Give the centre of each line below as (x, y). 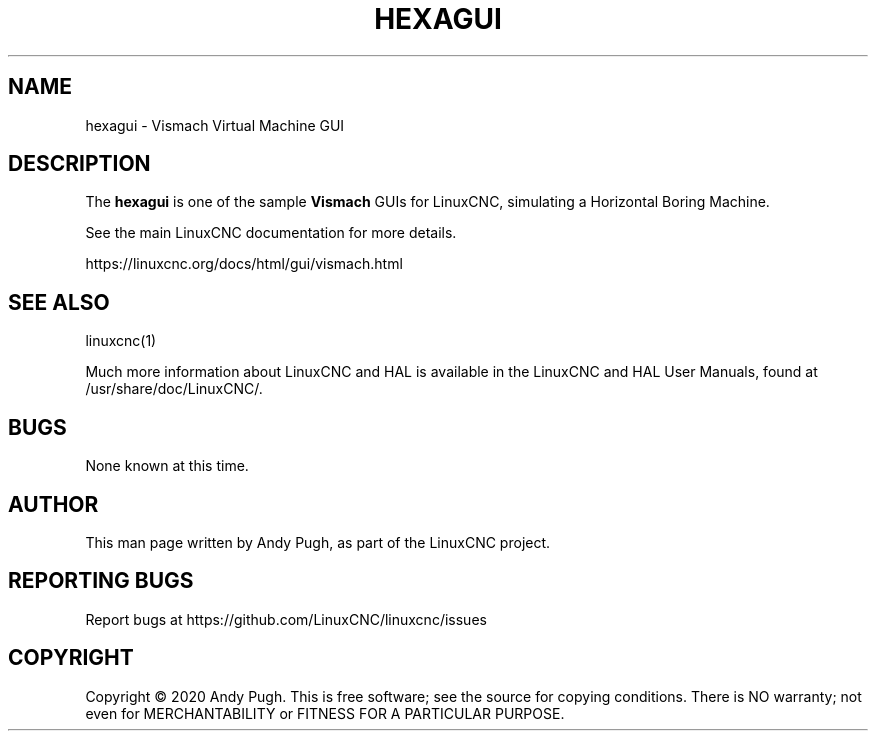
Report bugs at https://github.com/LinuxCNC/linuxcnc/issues (286, 619)
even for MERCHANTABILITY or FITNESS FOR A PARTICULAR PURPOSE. (325, 713)
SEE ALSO (59, 302)
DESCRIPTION (79, 164)
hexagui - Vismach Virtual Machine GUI (215, 125)
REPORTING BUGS (101, 581)
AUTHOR (53, 504)
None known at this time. (167, 466)
